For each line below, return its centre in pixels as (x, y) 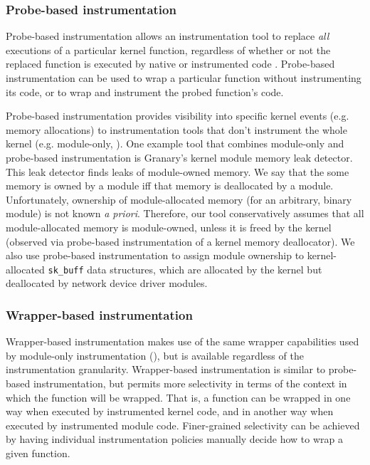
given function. (38, 453)
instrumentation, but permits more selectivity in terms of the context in (190, 383)
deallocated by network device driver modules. (107, 283)
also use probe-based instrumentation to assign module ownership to (155, 255)
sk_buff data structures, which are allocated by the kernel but (185, 269)
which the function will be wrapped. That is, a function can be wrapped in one (178, 397)
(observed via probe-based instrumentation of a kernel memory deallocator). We (180, 241)
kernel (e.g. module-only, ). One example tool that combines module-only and (175, 143)
